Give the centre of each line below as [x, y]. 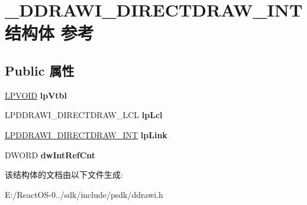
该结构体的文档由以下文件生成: [64, 175]
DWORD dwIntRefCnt [50, 154]
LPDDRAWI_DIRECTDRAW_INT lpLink [86, 134]
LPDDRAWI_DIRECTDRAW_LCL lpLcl [84, 115]
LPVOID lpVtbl [36, 95]
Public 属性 [40, 70]
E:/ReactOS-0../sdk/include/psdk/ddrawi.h [84, 194]
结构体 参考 [49, 33]
